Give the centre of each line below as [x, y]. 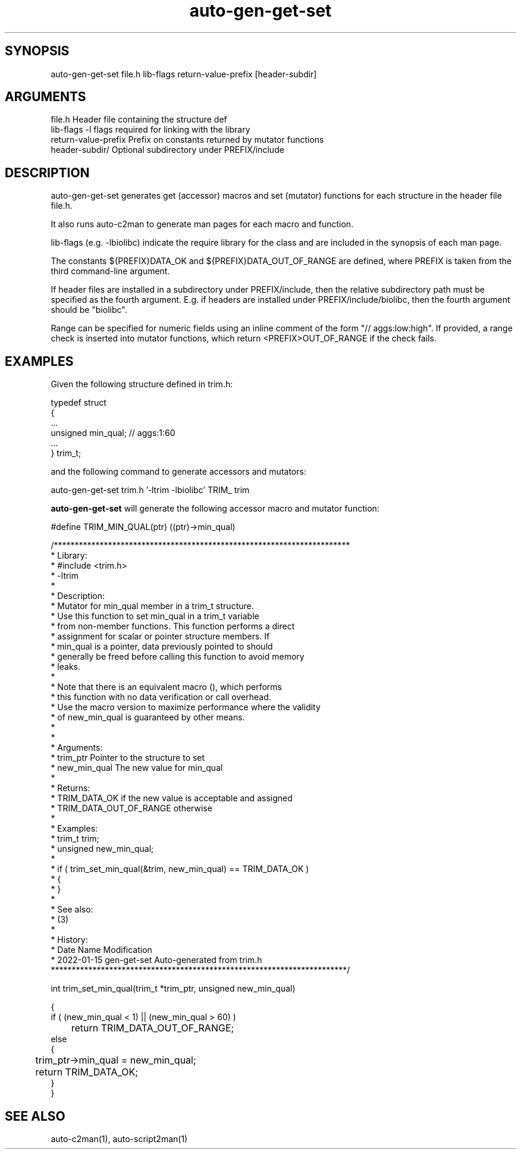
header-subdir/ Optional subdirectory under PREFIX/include [167, 150]
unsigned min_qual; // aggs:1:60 [113, 433]
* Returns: [70, 788]
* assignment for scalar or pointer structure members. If [160, 636]
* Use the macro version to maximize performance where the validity [186, 707]
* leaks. [65, 667]
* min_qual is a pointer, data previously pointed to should [162, 647]
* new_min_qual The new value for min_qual [137, 768]
